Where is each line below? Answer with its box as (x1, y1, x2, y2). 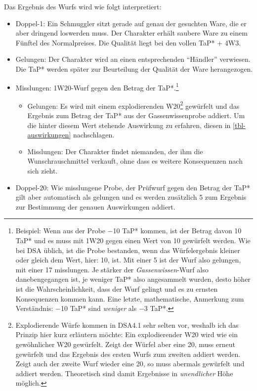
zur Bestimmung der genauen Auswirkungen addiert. (15, 201, 175, 212)
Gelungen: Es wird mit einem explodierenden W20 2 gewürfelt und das (27, 99, 240, 111)
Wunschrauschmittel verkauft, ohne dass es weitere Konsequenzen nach (27, 156, 243, 166)
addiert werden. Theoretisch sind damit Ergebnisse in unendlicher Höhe (15, 368, 233, 378)
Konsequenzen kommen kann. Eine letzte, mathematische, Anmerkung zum (15, 293, 244, 304)
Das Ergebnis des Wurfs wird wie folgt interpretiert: (4, 1, 162, 11)
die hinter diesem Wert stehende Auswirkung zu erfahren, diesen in (27, 120, 231, 130)
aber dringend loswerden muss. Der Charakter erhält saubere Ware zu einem (15, 28, 248, 38)
